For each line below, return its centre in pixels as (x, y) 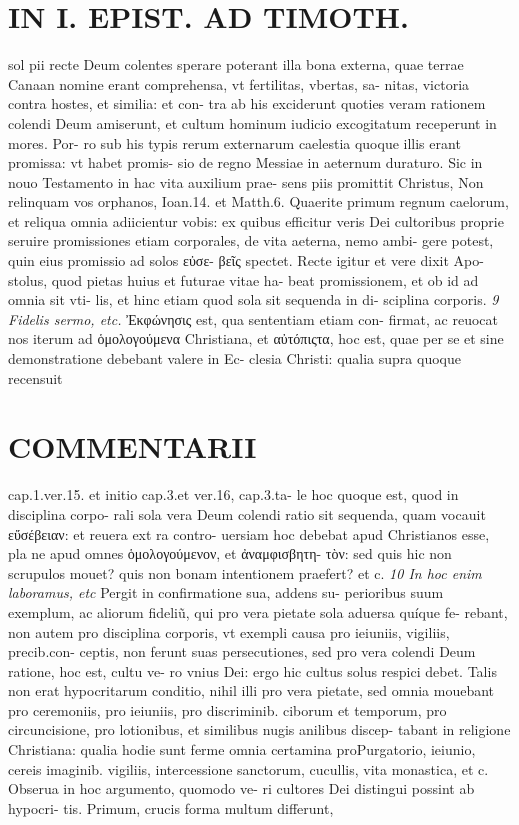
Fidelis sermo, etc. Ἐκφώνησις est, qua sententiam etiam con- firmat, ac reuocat (253, 318)
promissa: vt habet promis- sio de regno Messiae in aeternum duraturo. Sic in (245, 162)
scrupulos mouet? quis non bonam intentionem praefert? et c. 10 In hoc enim (245, 572)
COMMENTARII (132, 446)
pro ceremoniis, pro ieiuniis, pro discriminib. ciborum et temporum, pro (227, 709)
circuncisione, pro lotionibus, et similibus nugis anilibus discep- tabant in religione (259, 729)
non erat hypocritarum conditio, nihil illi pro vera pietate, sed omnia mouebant (251, 690)
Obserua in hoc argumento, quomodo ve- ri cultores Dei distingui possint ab (241, 788)
